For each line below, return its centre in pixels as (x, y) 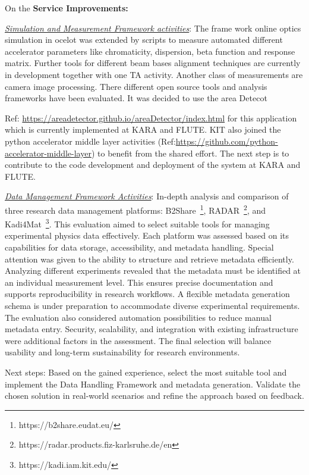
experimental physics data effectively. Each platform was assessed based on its (147, 235)
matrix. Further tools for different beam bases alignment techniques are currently (153, 63)
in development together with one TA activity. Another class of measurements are (154, 74)
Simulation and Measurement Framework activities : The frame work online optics (153, 28)
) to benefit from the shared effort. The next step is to (190, 153)
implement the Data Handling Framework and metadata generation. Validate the (153, 384)
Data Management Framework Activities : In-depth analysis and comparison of (147, 196)
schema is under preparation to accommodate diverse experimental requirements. (152, 305)
